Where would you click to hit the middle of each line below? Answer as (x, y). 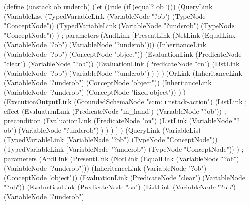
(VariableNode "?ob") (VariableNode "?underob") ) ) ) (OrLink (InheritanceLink (123, 73)
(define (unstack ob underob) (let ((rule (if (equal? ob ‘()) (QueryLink (108, 6)
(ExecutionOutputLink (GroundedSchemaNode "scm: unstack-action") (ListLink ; (125, 101)
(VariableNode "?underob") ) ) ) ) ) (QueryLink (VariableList (110, 130)
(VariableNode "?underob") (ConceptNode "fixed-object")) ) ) (95, 92)
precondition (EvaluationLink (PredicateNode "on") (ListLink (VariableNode (118, 120)
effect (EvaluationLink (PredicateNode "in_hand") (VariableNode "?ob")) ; (115, 111)
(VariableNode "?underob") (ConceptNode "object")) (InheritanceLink (108, 82)
